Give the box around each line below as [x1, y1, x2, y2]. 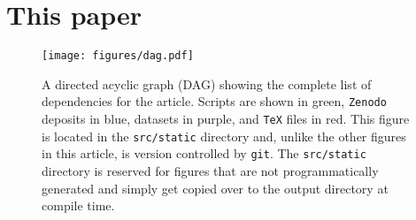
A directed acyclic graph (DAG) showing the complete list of [42, 74, 372, 93]
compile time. [42, 196, 115, 215]
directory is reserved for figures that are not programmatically [42, 162, 379, 179]
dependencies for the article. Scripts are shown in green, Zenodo [42, 92, 387, 110]
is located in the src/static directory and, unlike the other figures [42, 126, 406, 145]
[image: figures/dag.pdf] [42, 49, 194, 63]
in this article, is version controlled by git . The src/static [42, 144, 366, 163]
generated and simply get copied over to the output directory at [42, 178, 389, 197]
